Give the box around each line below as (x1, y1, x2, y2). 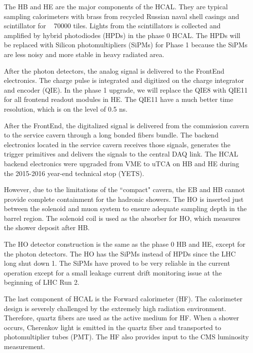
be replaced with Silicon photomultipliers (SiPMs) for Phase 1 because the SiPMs (4, 39, 248, 50)
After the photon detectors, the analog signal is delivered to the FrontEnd (4, 65, 225, 76)
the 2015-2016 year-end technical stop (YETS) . (4, 168, 145, 178)
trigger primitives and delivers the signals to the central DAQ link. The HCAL (4, 149, 238, 159)
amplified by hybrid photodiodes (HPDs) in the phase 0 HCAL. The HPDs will (4, 30, 240, 40)
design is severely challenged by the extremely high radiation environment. (4, 303, 226, 313)
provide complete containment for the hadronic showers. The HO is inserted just (4, 194, 244, 204)
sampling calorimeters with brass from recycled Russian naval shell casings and (4, 11, 239, 21)
